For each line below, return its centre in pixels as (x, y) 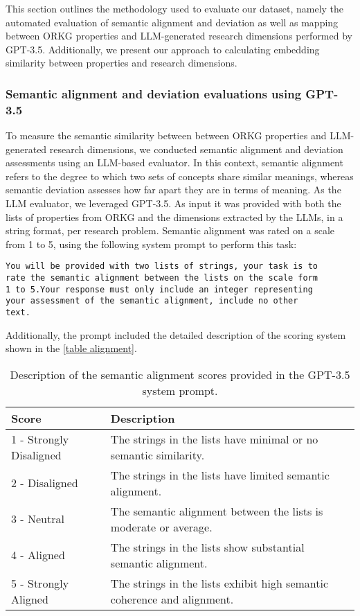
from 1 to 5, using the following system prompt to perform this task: (151, 244)
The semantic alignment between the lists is (217, 511)
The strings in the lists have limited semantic (220, 475)
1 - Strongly (40, 439)
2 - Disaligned (45, 483)
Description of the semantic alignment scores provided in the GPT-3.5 (180, 374)
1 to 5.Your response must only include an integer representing (159, 289)
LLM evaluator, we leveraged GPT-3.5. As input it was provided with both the (173, 203)
